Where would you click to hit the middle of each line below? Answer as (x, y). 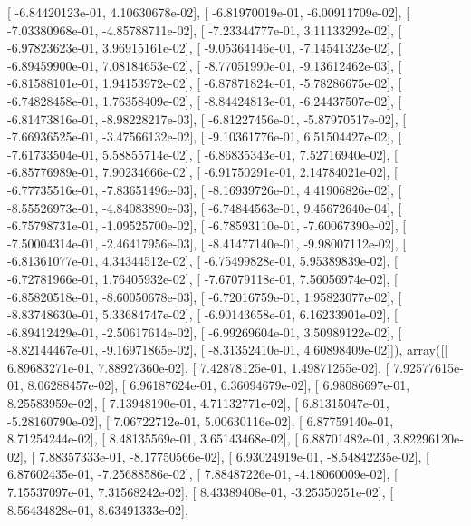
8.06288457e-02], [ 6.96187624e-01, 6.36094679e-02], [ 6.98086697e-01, (219, 385)
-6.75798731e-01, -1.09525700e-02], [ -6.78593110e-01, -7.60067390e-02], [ (207, 225)
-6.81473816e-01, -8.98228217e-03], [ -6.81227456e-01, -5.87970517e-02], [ (207, 118)
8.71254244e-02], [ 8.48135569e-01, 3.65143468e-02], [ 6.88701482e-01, (198, 438)
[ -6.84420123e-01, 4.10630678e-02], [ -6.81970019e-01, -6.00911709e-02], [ (209, 12)
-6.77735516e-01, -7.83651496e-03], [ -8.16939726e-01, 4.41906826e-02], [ (205, 189)
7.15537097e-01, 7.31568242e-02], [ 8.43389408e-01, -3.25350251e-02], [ (201, 492)
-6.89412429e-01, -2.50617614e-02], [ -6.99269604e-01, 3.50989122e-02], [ (205, 331)
